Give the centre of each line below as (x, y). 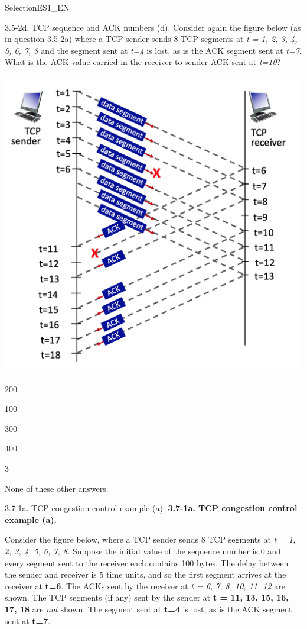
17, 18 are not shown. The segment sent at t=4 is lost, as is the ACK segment (148, 609)
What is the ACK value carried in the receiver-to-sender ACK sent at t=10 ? (143, 62)
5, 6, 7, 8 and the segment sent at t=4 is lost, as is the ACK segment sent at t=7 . (153, 50)
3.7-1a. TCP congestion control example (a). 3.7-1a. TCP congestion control (151, 508)
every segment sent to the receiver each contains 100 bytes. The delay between (147, 562)
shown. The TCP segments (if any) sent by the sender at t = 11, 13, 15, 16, (147, 597)
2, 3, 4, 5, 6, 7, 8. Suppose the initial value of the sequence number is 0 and (143, 551)
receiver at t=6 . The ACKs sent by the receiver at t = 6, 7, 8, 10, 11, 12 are (145, 586)
